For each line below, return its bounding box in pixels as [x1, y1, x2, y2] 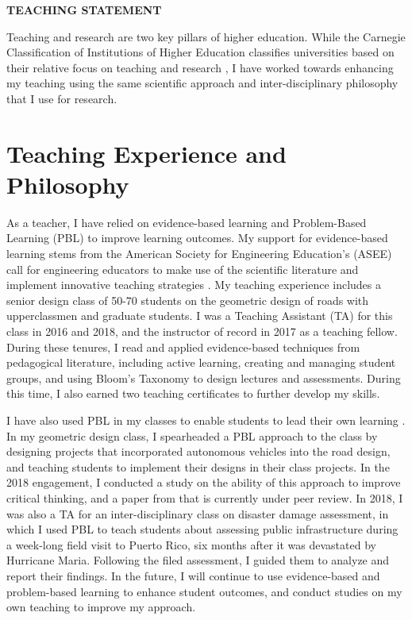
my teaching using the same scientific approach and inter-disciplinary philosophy [6, 75, 399, 91]
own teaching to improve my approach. [6, 599, 196, 615]
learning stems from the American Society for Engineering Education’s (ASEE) [6, 245, 392, 262]
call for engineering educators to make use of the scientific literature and [6, 260, 359, 277]
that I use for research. [6, 90, 117, 106]
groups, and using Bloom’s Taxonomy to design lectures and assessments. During [6, 369, 401, 386]
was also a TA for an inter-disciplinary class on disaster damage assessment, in [6, 505, 389, 522]
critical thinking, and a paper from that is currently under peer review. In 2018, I [6, 489, 403, 506]
